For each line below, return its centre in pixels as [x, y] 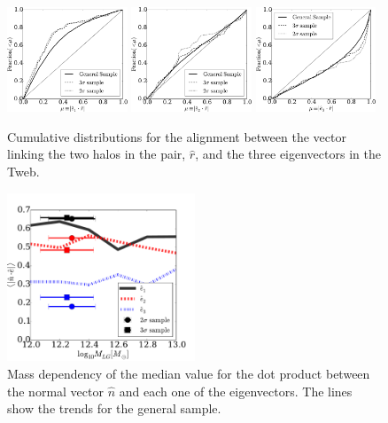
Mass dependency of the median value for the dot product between [189, 373]
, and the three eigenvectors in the [288, 154]
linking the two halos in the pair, [97, 154]
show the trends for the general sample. [114, 408]
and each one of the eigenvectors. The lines [236, 391]
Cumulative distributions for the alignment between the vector [177, 136]
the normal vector [55, 391]
